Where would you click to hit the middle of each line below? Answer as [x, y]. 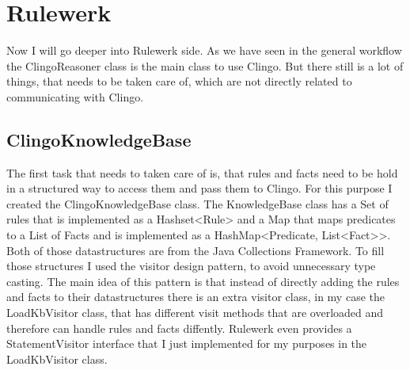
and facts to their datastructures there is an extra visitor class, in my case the [196, 297]
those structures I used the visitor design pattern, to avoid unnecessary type [191, 266]
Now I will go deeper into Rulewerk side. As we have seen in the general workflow [204, 50]
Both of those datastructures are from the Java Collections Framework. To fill [196, 250]
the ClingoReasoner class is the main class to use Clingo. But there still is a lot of [205, 65]
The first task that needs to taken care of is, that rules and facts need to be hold [202, 172]
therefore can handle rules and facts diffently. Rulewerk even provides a [179, 328]
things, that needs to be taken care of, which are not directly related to [179, 81]
